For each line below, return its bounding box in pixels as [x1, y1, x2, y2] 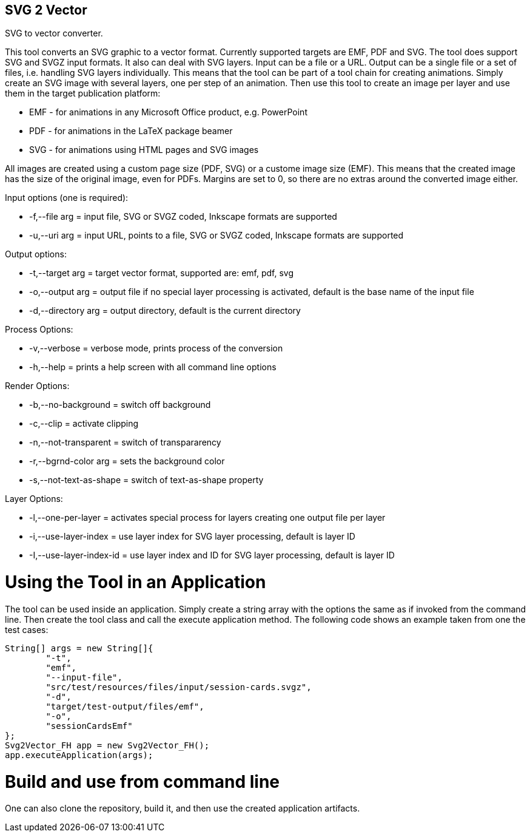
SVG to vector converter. [5, 28, 103, 39]
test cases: [5, 624, 49, 635]
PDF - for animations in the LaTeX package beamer [29, 126, 233, 137]
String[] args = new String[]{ [5, 643, 153, 653]
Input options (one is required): [5, 192, 129, 203]
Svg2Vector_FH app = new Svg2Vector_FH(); [5, 740, 210, 750]
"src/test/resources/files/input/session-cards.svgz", [45, 682, 312, 692]
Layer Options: [5, 493, 63, 504]
